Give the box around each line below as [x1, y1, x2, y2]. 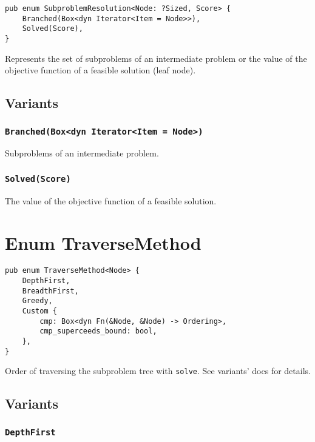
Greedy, [22, 296, 53, 306]
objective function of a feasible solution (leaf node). [5, 64, 196, 76]
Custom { [22, 307, 57, 316]
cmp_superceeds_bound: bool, [39, 327, 157, 336]
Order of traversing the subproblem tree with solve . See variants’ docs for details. [5, 364, 311, 377]
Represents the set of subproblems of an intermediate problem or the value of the [5, 52, 307, 64]
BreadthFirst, [22, 286, 79, 295]
